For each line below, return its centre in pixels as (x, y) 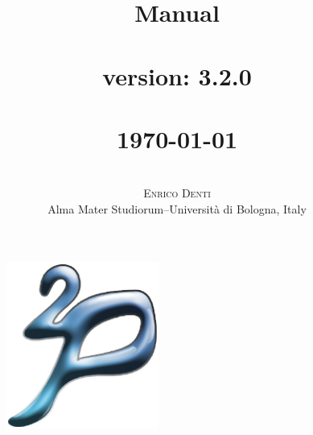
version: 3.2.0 (177, 75)
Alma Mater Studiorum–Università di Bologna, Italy (177, 209)
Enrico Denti (177, 193)
